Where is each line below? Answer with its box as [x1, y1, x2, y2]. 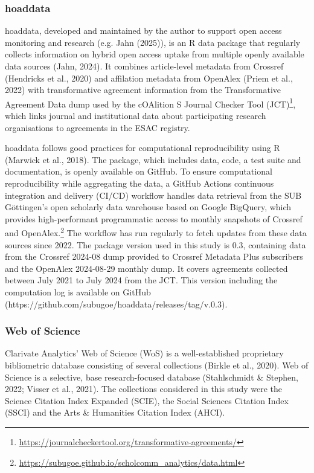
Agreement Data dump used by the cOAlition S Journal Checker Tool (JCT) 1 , [5, 95, 296, 110]
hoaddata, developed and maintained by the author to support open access [5, 24, 282, 37]
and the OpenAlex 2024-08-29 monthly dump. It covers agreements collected [5, 262, 288, 274]
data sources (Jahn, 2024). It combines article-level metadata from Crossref [5, 60, 284, 72]
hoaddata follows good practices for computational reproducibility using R [5, 141, 280, 154]
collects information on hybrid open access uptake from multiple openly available [5, 48, 304, 60]
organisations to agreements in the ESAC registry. [5, 121, 190, 134]
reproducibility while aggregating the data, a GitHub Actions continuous [5, 177, 274, 189]
